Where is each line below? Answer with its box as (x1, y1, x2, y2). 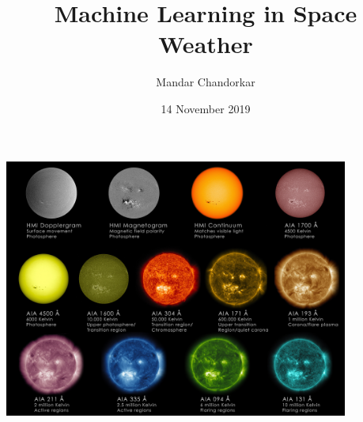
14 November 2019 (161, 100, 251, 116)
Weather (158, 28, 253, 60)
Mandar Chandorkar (156, 74, 255, 90)
